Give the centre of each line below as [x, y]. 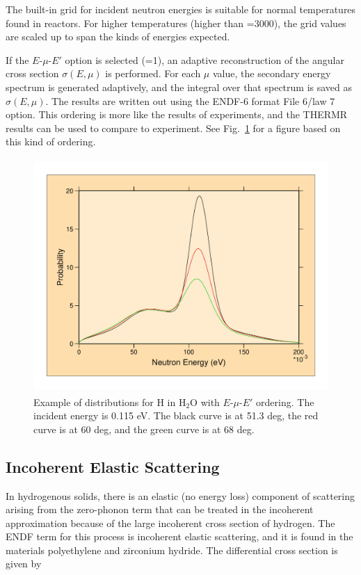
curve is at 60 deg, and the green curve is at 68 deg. [144, 429]
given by [24, 564]
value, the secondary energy [272, 73]
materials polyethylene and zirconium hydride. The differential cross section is [172, 550]
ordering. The [285, 402]
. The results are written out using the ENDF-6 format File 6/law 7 [190, 100]
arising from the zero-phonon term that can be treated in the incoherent [160, 509]
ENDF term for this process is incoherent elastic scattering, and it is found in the [179, 536]
